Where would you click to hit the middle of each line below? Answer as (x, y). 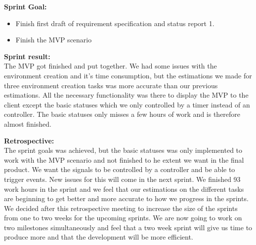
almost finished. (28, 123)
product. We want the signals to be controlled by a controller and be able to (120, 169)
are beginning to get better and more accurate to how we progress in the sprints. (126, 198)
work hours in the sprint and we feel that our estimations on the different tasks (124, 189)
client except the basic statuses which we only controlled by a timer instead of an (127, 104)
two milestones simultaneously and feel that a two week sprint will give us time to (128, 227)
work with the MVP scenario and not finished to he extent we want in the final (124, 159)
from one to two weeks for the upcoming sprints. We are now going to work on (123, 218)
